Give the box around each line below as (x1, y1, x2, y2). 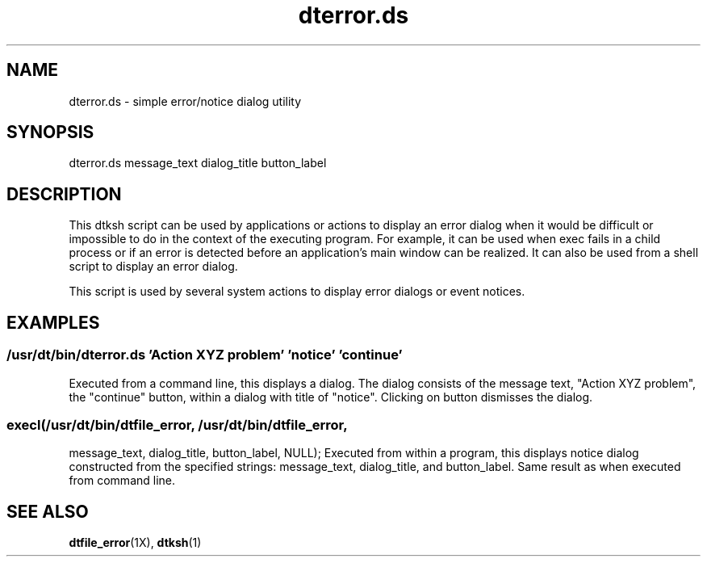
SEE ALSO (6, 501, 89, 522)
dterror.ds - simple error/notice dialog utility (69, 94, 302, 108)
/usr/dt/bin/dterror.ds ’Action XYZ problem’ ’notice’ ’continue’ (6, 347, 403, 363)
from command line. (69, 473, 176, 488)
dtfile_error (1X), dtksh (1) (69, 536, 202, 550)
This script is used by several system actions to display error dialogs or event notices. (69, 284, 525, 299)
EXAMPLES (6, 312, 100, 333)
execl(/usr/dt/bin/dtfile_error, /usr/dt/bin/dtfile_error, (6, 416, 348, 433)
